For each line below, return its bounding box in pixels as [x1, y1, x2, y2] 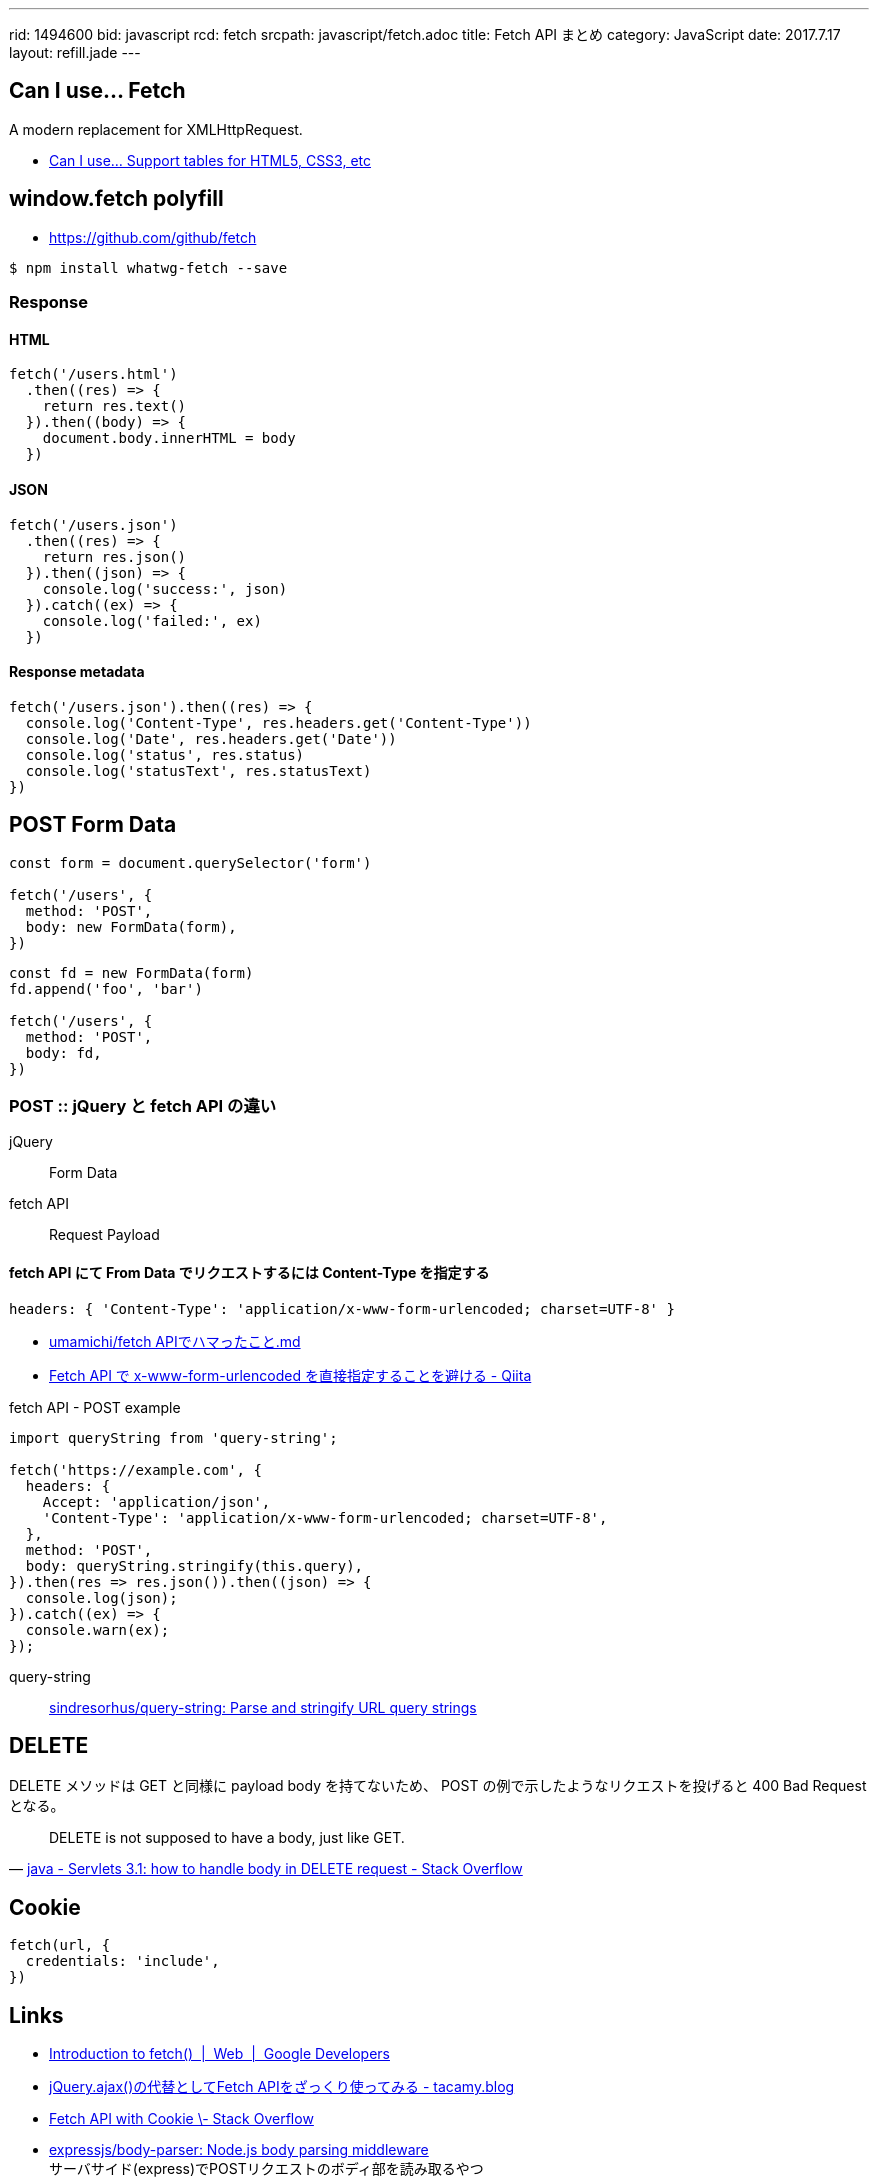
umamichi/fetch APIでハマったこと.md [49, 1332, 301, 1350]
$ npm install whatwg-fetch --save [9, 259, 288, 276]
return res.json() [42, 548, 187, 565]
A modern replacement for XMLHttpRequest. [9, 120, 303, 138]
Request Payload [49, 1226, 160, 1244]
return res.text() [42, 398, 187, 415]
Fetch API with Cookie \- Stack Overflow [49, 2110, 314, 2128]
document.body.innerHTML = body [42, 430, 296, 447]
